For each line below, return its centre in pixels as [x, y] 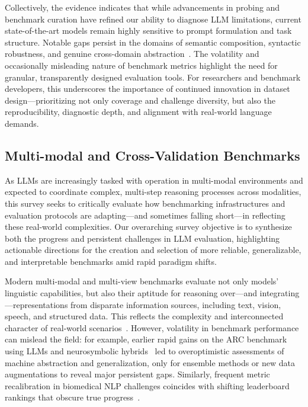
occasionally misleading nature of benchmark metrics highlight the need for [141, 65]
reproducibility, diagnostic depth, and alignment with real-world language [138, 112]
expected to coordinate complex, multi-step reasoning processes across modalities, [153, 192]
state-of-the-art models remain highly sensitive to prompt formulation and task [148, 31]
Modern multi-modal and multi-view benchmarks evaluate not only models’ [142, 281]
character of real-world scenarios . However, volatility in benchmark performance [152, 327]
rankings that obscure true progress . [73, 397]
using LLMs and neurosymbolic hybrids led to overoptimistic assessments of [145, 351]
